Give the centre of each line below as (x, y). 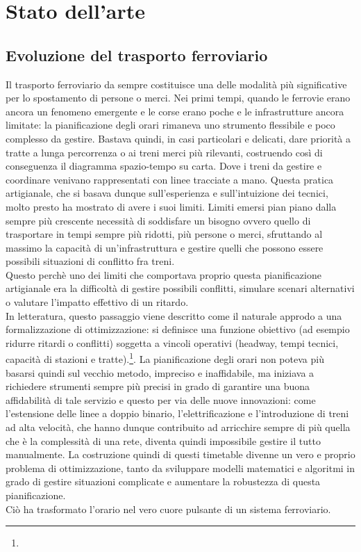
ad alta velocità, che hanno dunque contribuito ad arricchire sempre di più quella (178, 427)
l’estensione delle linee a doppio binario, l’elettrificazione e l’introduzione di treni (177, 413)
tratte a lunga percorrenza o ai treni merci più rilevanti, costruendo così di (164, 152)
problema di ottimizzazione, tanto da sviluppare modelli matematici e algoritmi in (180, 468)
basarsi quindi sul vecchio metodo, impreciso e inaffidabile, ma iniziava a (160, 372)
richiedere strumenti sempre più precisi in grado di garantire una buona (158, 386)
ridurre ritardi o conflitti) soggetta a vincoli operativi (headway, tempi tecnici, (172, 342)
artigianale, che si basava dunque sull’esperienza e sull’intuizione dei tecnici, (167, 193)
